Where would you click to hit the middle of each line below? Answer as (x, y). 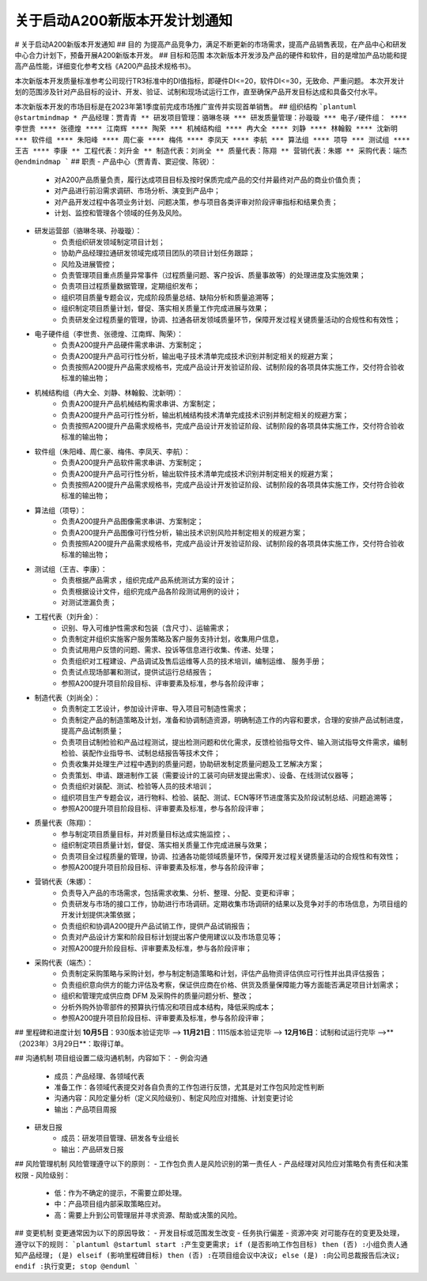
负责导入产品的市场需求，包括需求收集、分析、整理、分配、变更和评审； (179, 893)
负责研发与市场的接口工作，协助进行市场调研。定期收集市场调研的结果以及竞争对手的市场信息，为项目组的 (234, 904)
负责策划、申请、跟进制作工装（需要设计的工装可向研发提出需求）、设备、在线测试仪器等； (208, 775)
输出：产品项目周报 (85, 1109)
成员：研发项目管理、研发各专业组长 (120, 1138)
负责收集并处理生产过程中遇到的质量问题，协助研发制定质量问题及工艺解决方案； (193, 764)
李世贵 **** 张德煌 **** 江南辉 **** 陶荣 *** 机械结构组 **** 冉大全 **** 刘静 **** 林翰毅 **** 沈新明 (206, 129)
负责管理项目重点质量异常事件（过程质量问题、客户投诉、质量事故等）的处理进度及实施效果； (213, 275)
